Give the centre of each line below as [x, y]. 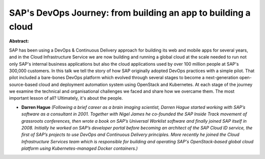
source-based [23, 84]
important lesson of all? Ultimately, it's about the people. [66, 98]
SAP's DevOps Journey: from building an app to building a [130, 13]
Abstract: [19, 41]
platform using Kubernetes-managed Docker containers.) [79, 148]
